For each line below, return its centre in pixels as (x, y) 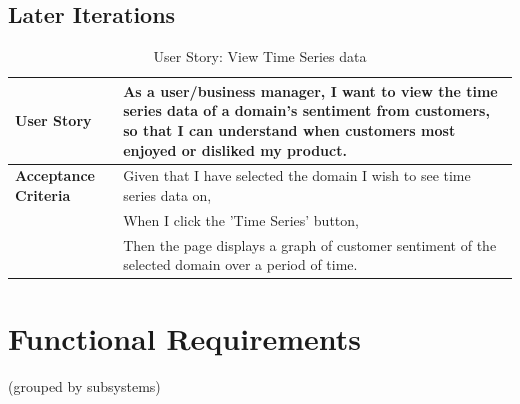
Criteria (43, 195)
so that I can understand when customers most (289, 129)
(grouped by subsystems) (84, 385)
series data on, (167, 195)
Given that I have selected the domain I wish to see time (297, 175)
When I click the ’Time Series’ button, (241, 219)
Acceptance (55, 175)
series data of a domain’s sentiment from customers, (306, 110)
